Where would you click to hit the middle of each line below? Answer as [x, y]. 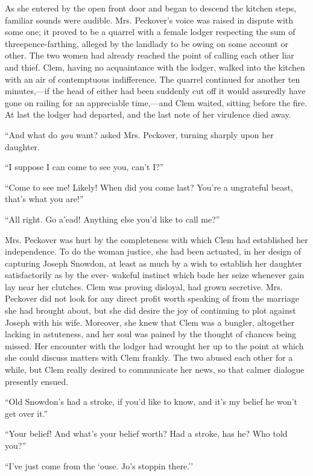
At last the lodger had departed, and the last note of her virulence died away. [148, 114]
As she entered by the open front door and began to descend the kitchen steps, [151, 8]
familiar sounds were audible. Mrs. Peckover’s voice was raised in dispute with [149, 20]
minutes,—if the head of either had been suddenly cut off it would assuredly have [155, 91]
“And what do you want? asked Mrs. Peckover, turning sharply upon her [139, 134]
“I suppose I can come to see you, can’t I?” [84, 167]
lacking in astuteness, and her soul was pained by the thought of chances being [151, 334]
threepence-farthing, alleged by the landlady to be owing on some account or [147, 43]
